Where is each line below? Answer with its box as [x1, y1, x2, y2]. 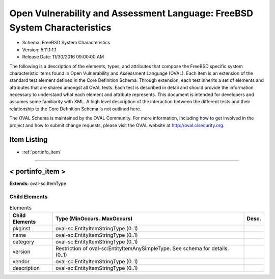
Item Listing [9, 135, 48, 144]
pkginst [12, 225, 31, 232]
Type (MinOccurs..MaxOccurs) [55, 215, 133, 222]
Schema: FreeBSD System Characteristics [22, 40, 111, 46]
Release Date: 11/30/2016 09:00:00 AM [22, 54, 104, 60]
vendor [12, 258, 30, 265]
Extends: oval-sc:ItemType [9, 180, 66, 187]
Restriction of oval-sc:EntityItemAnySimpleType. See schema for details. [55, 244, 229, 252]
